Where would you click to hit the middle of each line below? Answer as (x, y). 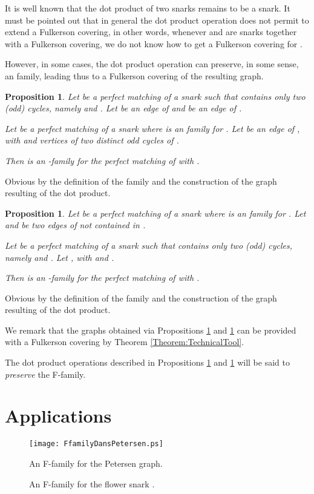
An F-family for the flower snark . (92, 483)
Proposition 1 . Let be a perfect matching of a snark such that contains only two (155, 96)
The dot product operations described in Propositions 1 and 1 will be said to (147, 362)
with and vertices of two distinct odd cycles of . (92, 140)
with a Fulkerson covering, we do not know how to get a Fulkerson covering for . (154, 43)
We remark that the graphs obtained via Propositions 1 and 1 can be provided (151, 330)
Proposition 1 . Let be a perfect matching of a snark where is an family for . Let (155, 213)
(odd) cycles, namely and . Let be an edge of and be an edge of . (123, 108)
